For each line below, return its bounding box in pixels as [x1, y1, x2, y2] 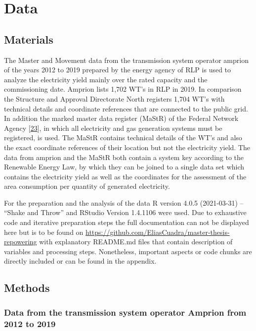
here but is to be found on [4, 226, 84, 237]
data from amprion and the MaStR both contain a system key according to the [4, 152, 244, 162]
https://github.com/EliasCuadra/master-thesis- [85, 226, 230, 237]
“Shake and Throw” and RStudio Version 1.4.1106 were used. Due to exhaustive [4, 207, 247, 218]
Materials [4, 31, 53, 47]
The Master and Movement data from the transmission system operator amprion [4, 55, 249, 65]
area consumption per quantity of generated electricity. [4, 181, 170, 191]
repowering [4, 236, 37, 247]
